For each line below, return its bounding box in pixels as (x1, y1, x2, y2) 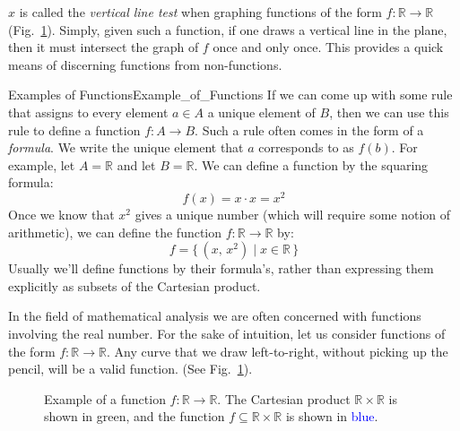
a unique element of (207, 102, 316, 121)
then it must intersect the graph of (8, 38, 199, 56)
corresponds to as (258, 138, 354, 157)
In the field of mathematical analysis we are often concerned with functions (8, 306, 421, 325)
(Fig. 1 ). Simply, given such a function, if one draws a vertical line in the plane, (8, 20, 447, 39)
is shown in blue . (285, 407, 378, 426)
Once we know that (8, 205, 115, 224)
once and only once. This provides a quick (213, 38, 444, 56)
